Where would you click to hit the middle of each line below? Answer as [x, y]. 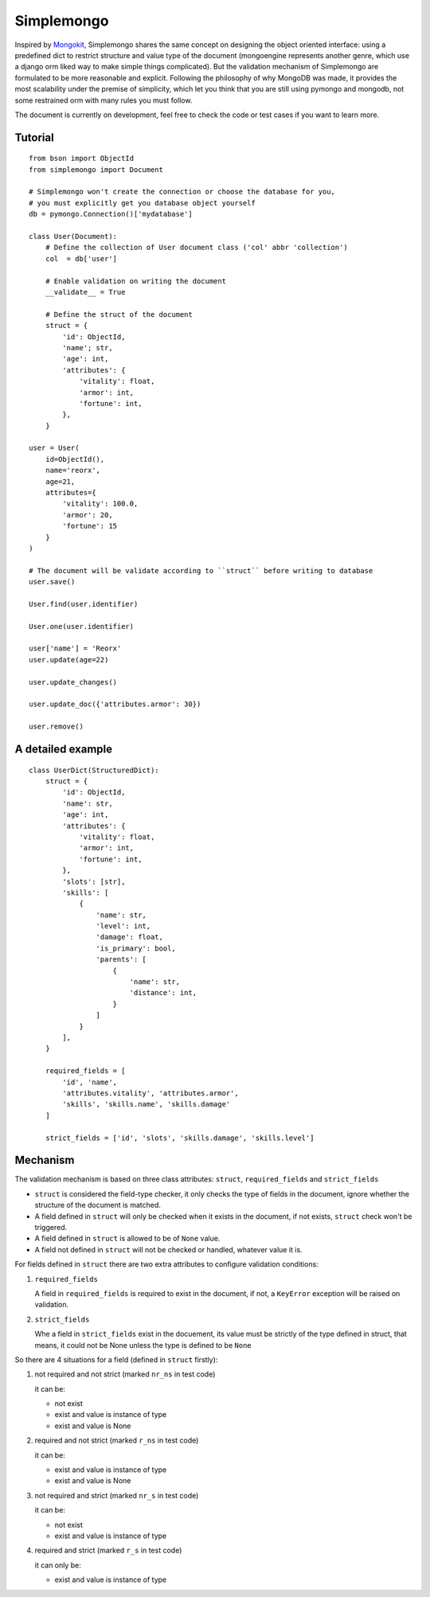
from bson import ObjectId [82, 158]
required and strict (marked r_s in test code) [108, 1550]
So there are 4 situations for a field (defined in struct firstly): [116, 1359]
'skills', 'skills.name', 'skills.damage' [147, 1104]
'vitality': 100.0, [100, 504]
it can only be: [58, 1565]
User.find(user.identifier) [84, 604]
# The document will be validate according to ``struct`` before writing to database [201, 570]
